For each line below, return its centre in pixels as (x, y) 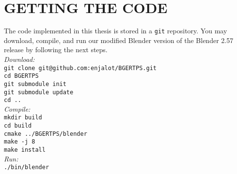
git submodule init (35, 84)
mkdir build (23, 118)
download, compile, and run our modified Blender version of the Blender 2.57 (119, 40)
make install (25, 150)
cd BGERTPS (21, 76)
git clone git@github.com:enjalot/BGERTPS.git (80, 68)
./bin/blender (27, 167)
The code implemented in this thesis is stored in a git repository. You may (116, 31)
